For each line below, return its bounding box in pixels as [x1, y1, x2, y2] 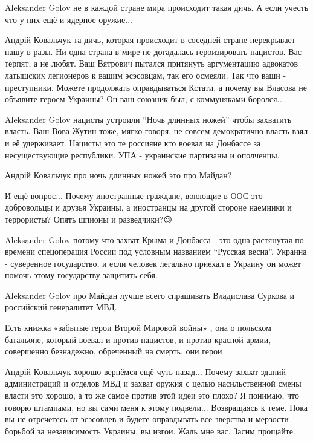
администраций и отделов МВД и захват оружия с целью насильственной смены [5, 377, 302, 390]
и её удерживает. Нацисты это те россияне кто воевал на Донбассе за [5, 136, 261, 149]
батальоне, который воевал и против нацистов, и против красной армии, [5, 333, 271, 345]
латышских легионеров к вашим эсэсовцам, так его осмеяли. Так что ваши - [5, 68, 286, 81]
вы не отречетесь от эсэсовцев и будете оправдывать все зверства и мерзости [5, 413, 289, 425]
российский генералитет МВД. [5, 301, 117, 313]
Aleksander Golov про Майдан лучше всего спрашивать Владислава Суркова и [5, 289, 295, 301]
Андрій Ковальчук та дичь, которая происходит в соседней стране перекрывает [5, 33, 295, 46]
